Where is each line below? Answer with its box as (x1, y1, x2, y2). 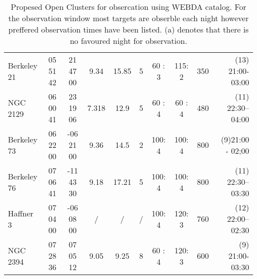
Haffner (8, 207, 34, 219)
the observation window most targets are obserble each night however (8, 12, 249, 24)
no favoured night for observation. (70, 35, 187, 46)
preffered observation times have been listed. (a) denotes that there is (8, 24, 249, 35)
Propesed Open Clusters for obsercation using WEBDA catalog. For (10, 1, 247, 12)
